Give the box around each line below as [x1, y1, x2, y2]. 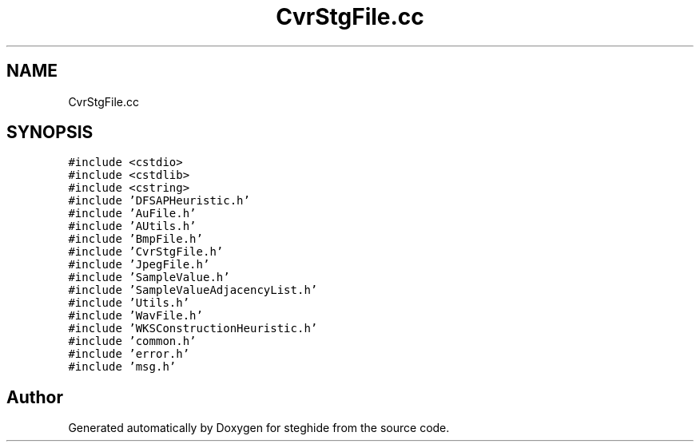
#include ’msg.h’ [68, 360, 177, 374]
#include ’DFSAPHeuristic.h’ [68, 194, 250, 208]
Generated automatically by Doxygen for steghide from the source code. [68, 421, 450, 435]
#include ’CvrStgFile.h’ [68, 245, 224, 259]
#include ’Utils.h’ [68, 296, 190, 310]
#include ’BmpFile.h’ [68, 232, 203, 246]
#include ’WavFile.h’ [68, 309, 203, 323]
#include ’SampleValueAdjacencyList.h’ [68, 283, 318, 297]
